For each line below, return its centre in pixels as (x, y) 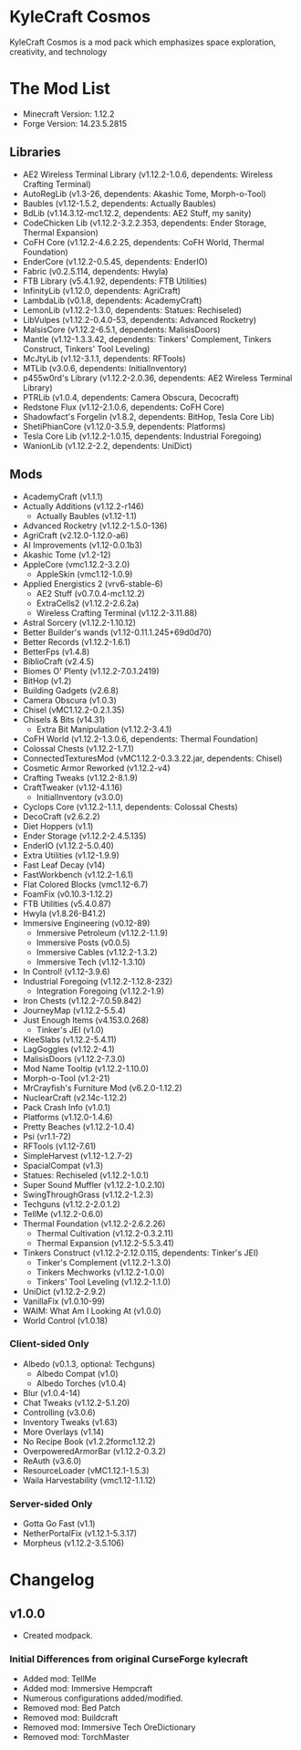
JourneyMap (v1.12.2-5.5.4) (74, 1010)
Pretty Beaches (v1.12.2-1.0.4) (78, 1126)
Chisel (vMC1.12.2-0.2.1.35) (73, 710)
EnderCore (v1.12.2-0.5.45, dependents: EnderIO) (115, 261)
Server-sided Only (51, 1504)
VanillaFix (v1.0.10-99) (64, 1301)
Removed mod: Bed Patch (71, 1708)
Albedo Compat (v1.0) (77, 1373)
